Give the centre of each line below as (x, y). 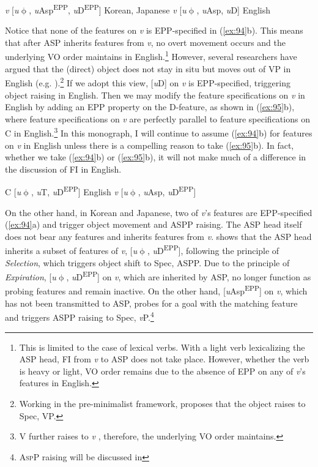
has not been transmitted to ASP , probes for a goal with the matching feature (151, 303)
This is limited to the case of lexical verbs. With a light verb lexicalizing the (162, 347)
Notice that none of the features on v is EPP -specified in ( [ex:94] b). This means (154, 30)
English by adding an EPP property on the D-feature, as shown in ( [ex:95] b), (150, 107)
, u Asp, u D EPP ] (167, 191)
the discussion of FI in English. (63, 169)
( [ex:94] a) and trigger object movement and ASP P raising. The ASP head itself (153, 224)
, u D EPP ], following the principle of (213, 250)
